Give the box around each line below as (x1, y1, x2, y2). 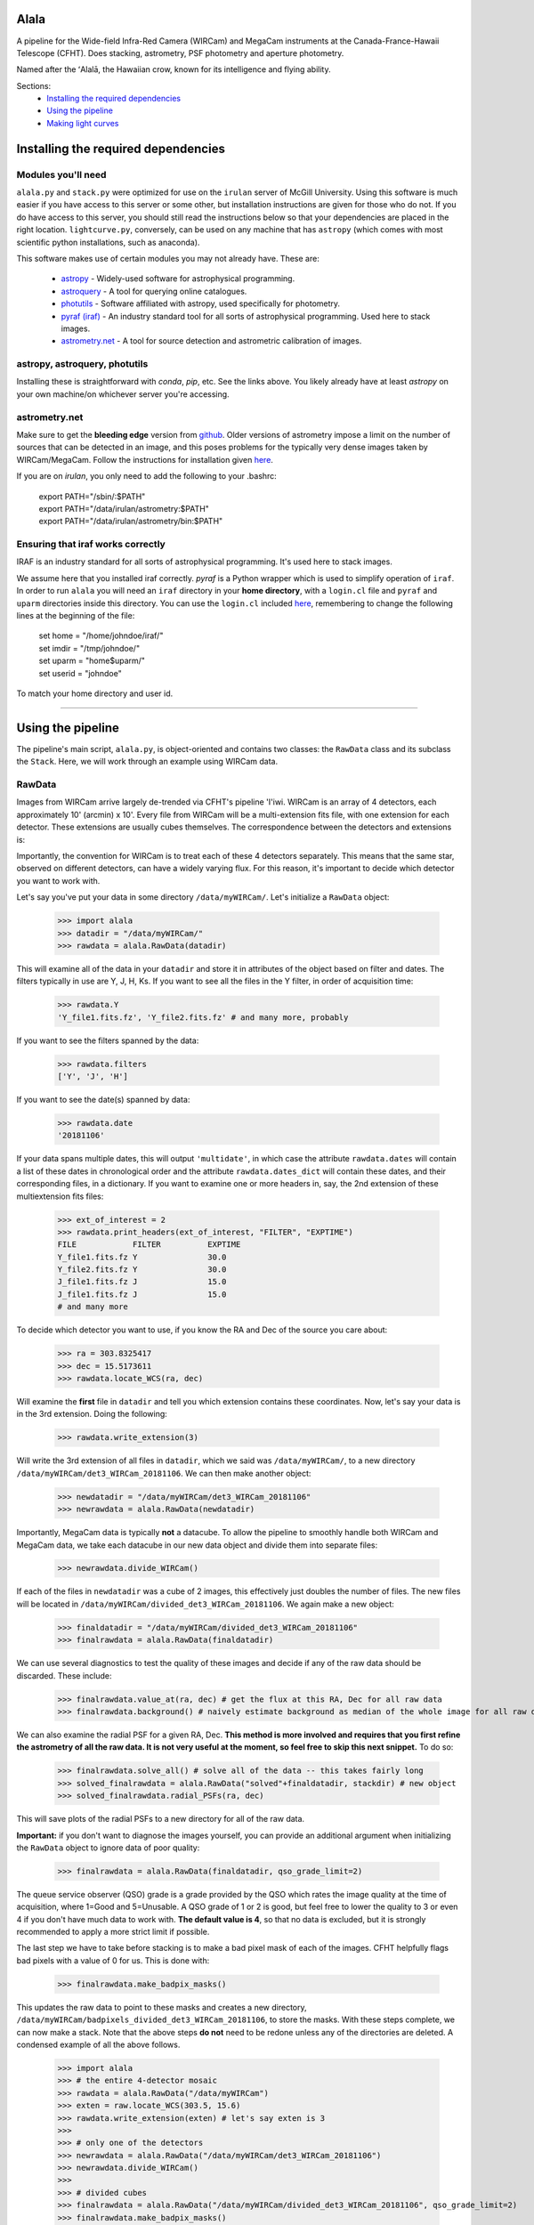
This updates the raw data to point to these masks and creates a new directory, (16, 2002, 307, 2012)
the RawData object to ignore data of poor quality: (16, 1842, 200, 1853)
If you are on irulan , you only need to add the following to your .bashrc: (16, 471, 278, 481)
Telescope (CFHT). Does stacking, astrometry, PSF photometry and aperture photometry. (16, 47, 344, 58)
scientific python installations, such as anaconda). (16, 237, 200, 247)
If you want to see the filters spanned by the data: (16, 1035, 199, 1046)
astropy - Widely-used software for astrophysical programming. (61, 273, 295, 284)
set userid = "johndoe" (38, 667, 122, 678)
